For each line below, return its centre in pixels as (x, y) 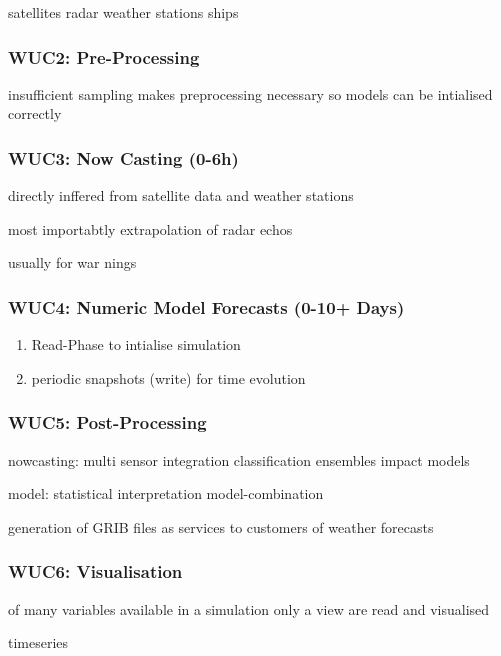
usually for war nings (72, 262)
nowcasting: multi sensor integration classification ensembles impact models (239, 459)
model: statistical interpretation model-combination (166, 493)
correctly (35, 113)
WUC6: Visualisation (95, 571)
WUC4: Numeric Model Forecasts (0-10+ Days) (206, 306)
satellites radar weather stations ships (123, 12)
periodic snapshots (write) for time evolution (168, 377)
